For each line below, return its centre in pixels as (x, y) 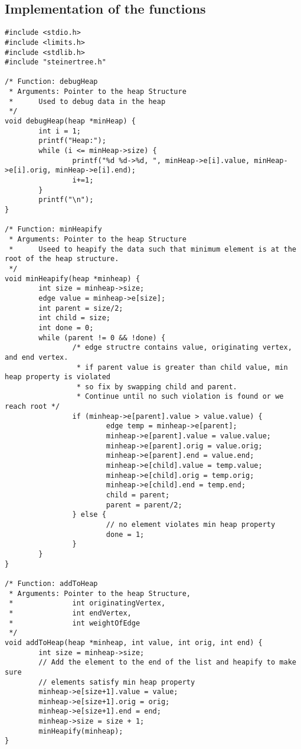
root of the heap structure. (62, 259)
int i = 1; (60, 131)
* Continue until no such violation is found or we (180, 397)
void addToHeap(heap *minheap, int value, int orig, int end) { (134, 642)
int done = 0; (66, 328)
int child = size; (74, 318)
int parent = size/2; (81, 308)
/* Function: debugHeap (51, 82)
